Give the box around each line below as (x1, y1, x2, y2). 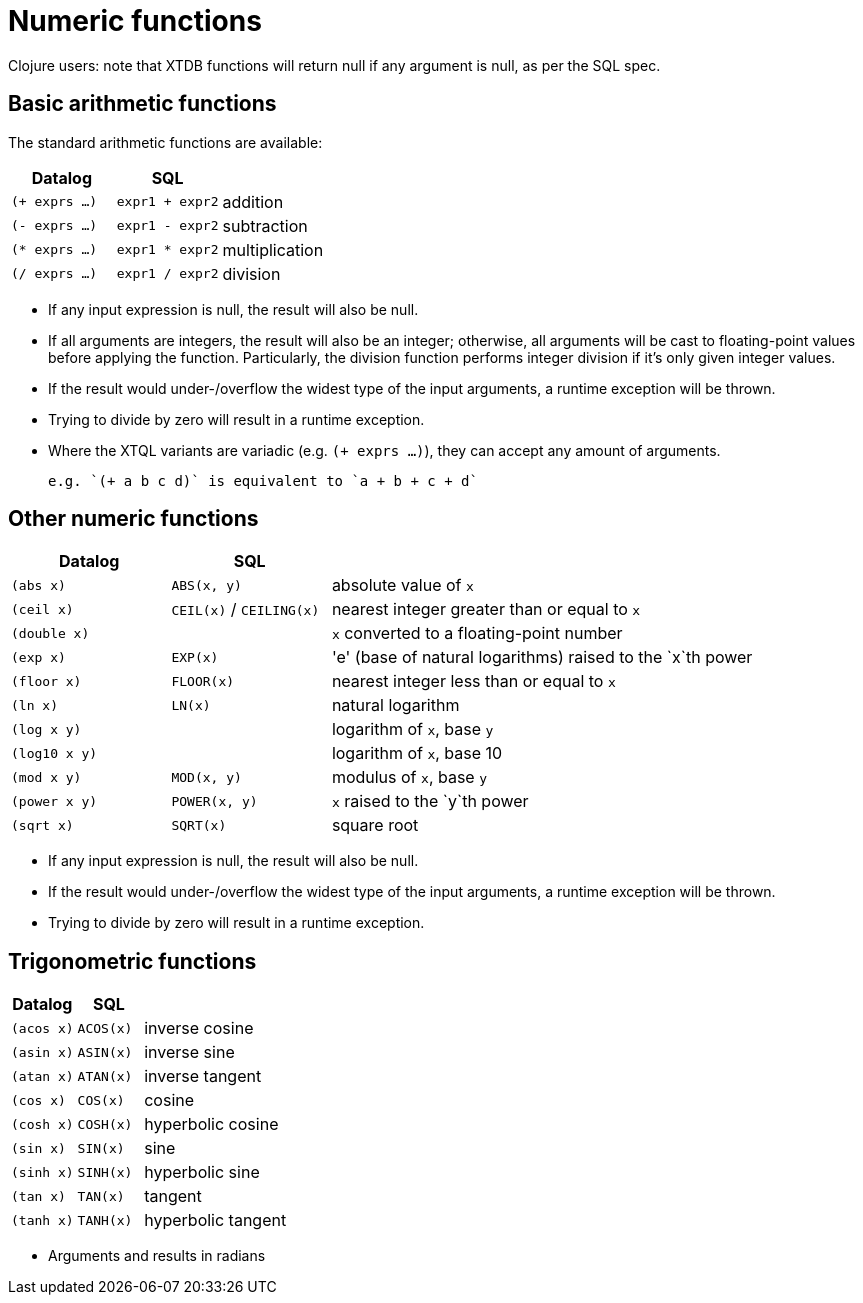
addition (222, 191, 284, 212)
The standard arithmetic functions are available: (8, 133, 323, 151)
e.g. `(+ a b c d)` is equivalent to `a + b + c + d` (48, 472, 478, 489)
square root (331, 815, 419, 836)
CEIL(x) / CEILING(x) (171, 599, 320, 620)
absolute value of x (331, 575, 474, 596)
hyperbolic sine (144, 1162, 260, 1183)
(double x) (11, 625, 90, 641)
